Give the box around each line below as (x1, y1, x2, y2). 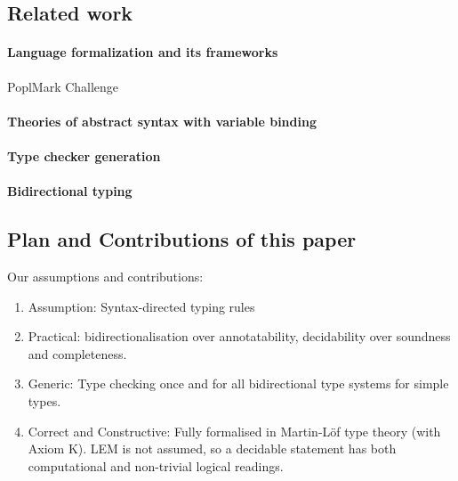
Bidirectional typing (7, 182, 133, 200)
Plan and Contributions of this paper (7, 225, 357, 253)
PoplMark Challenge (7, 77, 119, 95)
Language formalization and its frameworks (7, 43, 278, 61)
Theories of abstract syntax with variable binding (7, 111, 317, 130)
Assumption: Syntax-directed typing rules (28, 297, 255, 315)
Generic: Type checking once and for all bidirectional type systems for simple (28, 374, 449, 393)
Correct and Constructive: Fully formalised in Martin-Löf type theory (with (28, 421, 441, 440)
